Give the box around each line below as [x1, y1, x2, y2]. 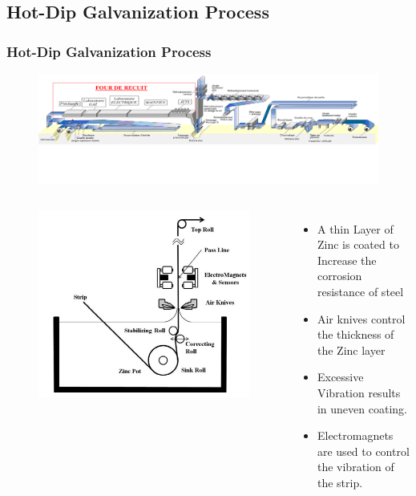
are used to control [317, 442, 410, 459]
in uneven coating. [317, 400, 407, 417]
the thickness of [317, 326, 394, 343]
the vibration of [317, 458, 394, 475]
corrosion [317, 267, 362, 284]
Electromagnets [317, 427, 394, 444]
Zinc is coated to [317, 236, 399, 253]
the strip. [317, 474, 363, 490]
